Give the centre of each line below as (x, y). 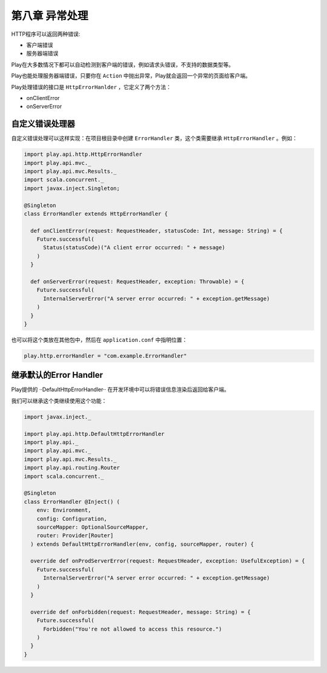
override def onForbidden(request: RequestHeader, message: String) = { (141, 612)
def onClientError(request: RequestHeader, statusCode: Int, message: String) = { (157, 231)
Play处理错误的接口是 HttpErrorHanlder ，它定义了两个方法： (91, 87)
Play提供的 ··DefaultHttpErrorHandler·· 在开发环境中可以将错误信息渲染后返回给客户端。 (120, 390)
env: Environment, (64, 510)
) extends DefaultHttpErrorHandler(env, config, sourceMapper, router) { (142, 544)
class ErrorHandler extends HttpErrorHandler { (96, 213)
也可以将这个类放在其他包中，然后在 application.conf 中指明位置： (99, 340)
